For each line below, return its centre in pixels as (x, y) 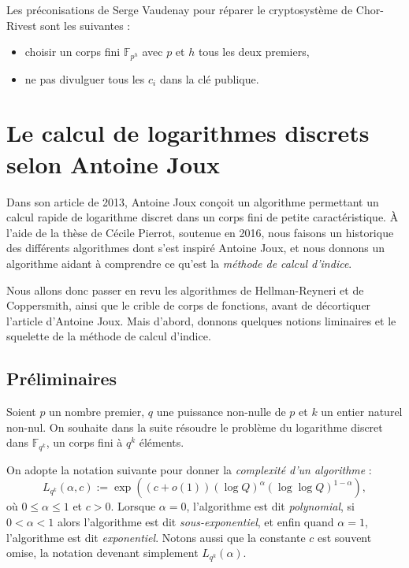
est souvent (344, 537)
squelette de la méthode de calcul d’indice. (109, 336)
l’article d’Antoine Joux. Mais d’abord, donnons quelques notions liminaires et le (201, 320)
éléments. (162, 442)
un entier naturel (362, 412)
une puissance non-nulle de (221, 412)
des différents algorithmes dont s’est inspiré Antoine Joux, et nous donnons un (196, 248)
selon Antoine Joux (113, 163)
